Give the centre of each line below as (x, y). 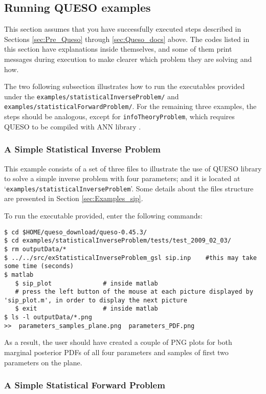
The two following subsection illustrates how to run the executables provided (125, 86)
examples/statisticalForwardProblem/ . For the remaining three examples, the (130, 106)
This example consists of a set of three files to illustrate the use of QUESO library (133, 168)
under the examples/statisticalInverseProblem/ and (92, 96)
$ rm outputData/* (35, 249)
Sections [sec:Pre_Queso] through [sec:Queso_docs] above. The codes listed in (127, 39)
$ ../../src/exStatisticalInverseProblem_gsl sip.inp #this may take (130, 258)
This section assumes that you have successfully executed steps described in (123, 29)
